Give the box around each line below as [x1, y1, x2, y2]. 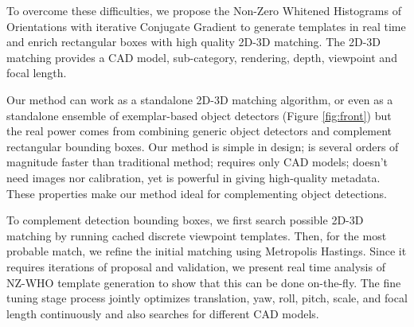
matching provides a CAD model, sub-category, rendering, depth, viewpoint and [6, 49, 397, 65]
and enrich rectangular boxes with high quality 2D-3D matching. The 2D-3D [6, 33, 381, 50]
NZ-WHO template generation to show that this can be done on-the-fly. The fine [6, 274, 401, 290]
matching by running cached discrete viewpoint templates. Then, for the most [6, 227, 387, 243]
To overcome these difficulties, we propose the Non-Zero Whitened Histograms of [6, 2, 401, 18]
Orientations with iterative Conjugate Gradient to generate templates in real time [6, 18, 406, 34]
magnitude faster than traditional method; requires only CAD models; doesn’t [6, 154, 389, 170]
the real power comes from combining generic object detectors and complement [6, 123, 393, 139]
